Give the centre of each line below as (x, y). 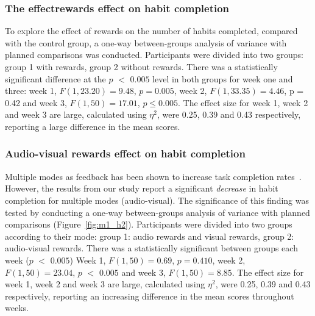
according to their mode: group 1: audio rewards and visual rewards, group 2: (150, 236)
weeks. (17, 308)
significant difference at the (55, 78)
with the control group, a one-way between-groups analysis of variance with (146, 42)
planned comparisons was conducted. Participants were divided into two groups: (154, 55)
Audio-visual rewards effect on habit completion (125, 153)
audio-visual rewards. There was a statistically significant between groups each (151, 248)
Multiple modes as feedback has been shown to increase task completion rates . (153, 176)
